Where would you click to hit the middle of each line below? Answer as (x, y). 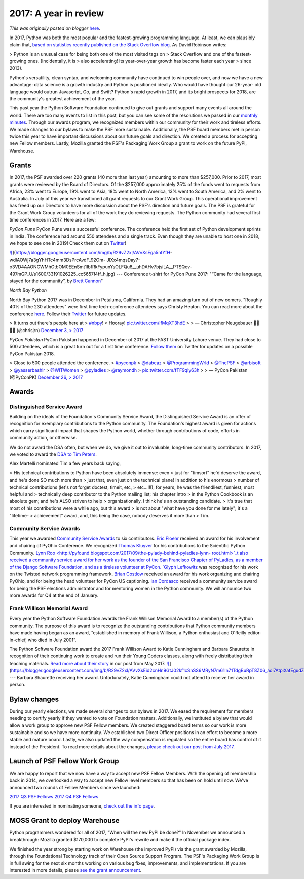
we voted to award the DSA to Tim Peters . (53, 454)
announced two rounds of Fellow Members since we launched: (75, 787)
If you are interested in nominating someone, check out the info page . (82, 806)
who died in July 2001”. (52, 640)
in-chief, (18, 640)
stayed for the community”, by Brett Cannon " (56, 281)
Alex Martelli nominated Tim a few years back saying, (65, 463)
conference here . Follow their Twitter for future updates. (68, 314)
